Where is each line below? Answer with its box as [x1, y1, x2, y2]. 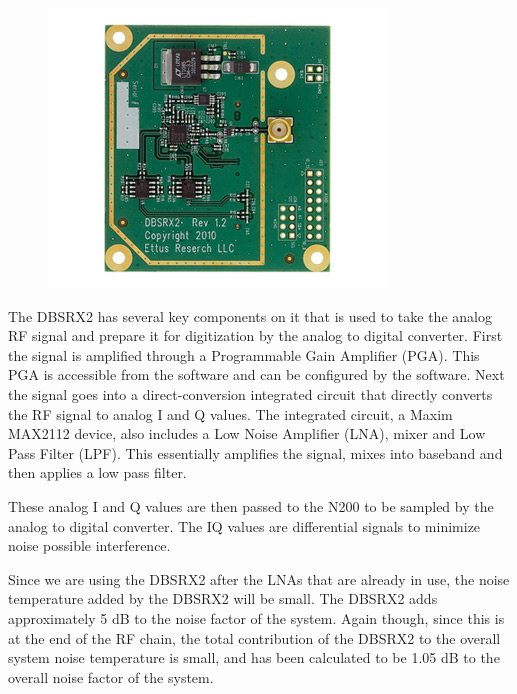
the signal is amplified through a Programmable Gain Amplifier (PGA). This [8, 344, 480, 365]
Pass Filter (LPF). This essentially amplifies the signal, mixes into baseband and [8, 442, 503, 463]
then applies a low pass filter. [8, 462, 187, 483]
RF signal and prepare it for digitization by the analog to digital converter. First [8, 325, 503, 346]
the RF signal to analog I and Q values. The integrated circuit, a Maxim [8, 403, 453, 424]
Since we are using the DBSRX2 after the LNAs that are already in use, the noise [8, 568, 510, 589]
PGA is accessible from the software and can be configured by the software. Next [8, 364, 505, 385]
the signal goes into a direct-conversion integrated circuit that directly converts [8, 383, 493, 404]
